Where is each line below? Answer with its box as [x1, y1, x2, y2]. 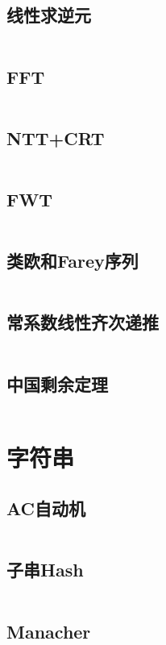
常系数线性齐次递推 [6, 310, 159, 335]
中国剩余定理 [6, 371, 108, 396]
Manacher [6, 618, 91, 643]
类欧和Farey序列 [6, 248, 139, 273]
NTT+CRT [6, 125, 105, 150]
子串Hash [6, 557, 84, 582]
